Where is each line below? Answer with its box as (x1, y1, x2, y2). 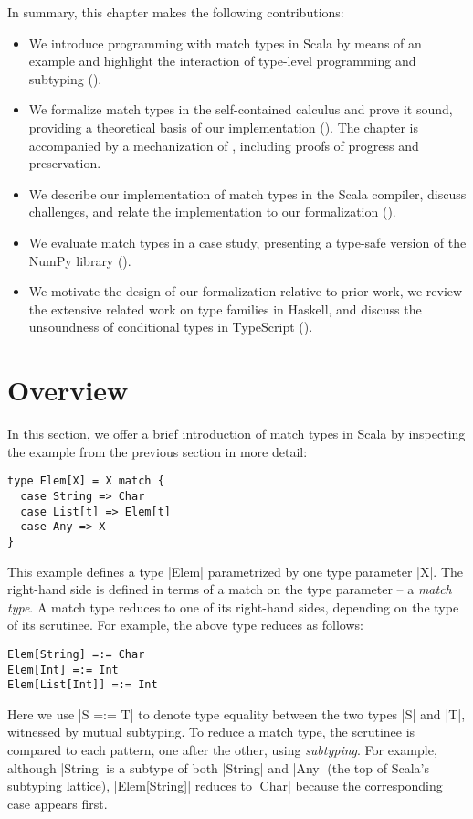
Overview (7, 371, 129, 409)
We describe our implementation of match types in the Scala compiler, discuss (28, 184, 467, 203)
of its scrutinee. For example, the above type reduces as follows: (7, 615, 363, 634)
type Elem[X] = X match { (7, 474, 164, 488)
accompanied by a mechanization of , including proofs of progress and (28, 135, 419, 154)
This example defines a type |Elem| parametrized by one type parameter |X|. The (7, 561, 464, 580)
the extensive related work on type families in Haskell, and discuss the (28, 299, 422, 318)
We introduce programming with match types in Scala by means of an (28, 33, 422, 52)
